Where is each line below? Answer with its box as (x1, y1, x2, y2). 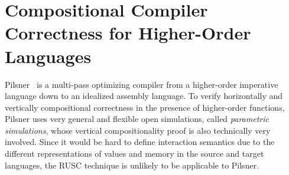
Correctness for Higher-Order (5, 21, 251, 45)
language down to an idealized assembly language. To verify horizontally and (5, 90, 283, 102)
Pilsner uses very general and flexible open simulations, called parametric (5, 113, 269, 125)
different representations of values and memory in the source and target (5, 147, 264, 160)
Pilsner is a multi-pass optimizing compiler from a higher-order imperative (5, 78, 278, 90)
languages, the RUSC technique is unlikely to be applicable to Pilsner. (5, 159, 259, 171)
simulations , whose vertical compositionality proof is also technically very (5, 124, 271, 136)
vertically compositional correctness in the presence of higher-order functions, (5, 101, 285, 113)
